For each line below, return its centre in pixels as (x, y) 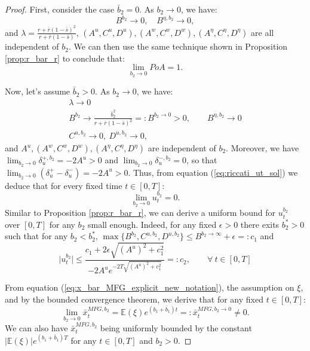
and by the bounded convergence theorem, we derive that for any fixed (134, 299)
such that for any (36, 236)
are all (263, 32)
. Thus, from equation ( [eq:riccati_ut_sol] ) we (213, 172)
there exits (260, 224)
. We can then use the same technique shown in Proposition (178, 46)
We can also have (36, 327)
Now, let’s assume (38, 91)
